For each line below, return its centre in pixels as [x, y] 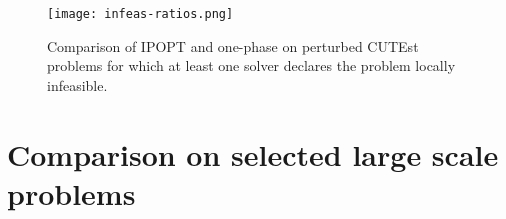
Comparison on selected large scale [253, 153]
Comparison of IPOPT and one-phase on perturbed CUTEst [233, 45]
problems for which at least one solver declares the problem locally [251, 65]
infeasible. [77, 84]
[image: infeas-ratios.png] [140, 14]
